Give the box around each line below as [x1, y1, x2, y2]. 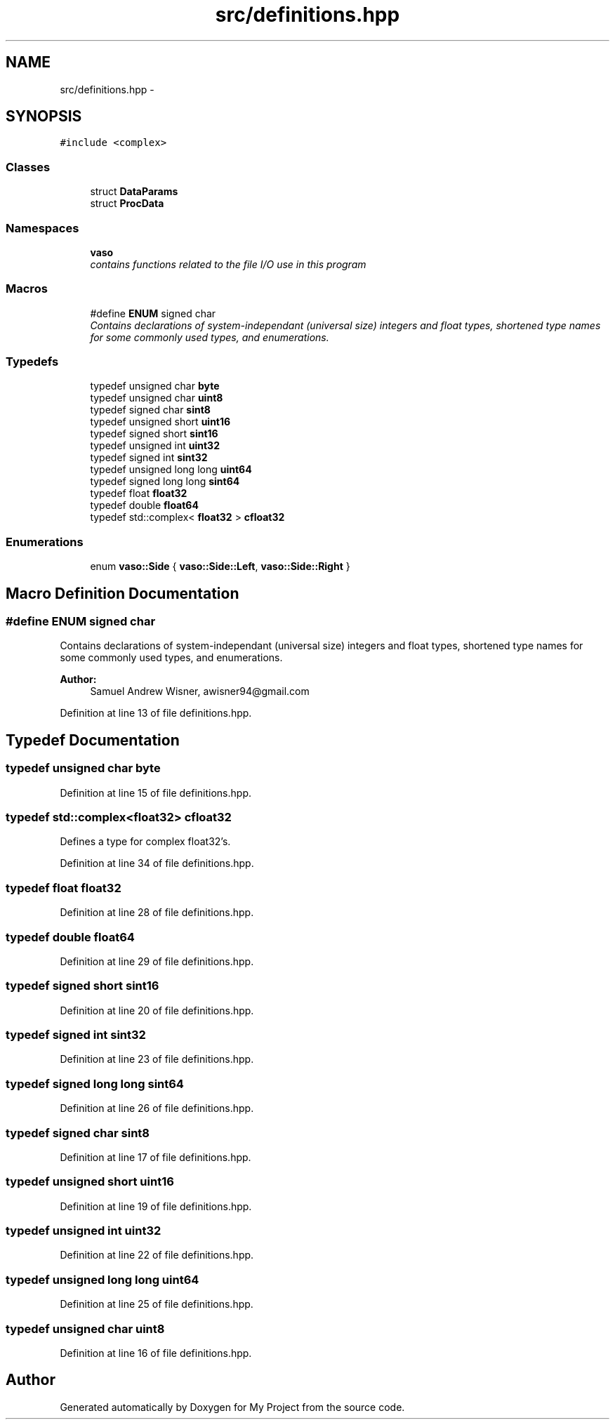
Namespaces [6, 220, 79, 235]
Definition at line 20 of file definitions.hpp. [60, 1004, 254, 1016]
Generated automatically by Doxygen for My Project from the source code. [60, 1400, 405, 1413]
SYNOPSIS [6, 107, 82, 126]
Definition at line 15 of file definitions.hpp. [60, 786, 251, 799]
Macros [6, 281, 48, 296]
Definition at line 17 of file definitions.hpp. [60, 1151, 251, 1163]
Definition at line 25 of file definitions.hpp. [60, 1298, 253, 1311]
